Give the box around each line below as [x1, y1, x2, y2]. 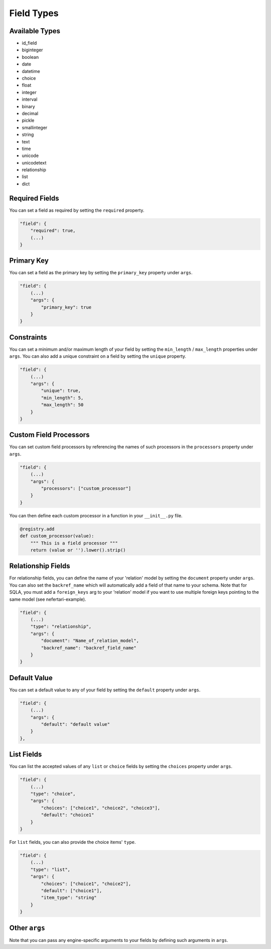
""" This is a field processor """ [30, 540, 118, 546]
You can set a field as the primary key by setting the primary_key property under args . [9, 270, 193, 276]
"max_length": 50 [41, 402, 84, 408]
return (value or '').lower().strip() [30, 547, 126, 553]
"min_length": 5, [41, 395, 84, 401]
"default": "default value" [41, 722, 110, 727]
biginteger [22, 47, 43, 53]
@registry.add [20, 526, 55, 532]
